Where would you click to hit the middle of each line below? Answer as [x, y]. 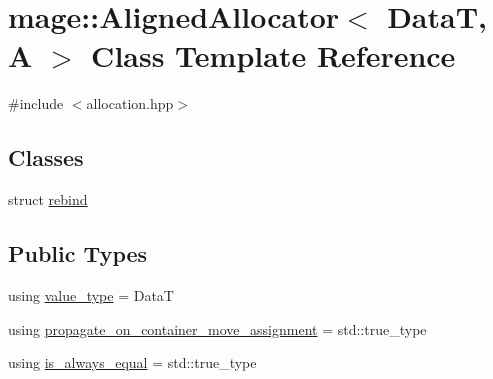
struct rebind [48, 199]
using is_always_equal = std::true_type [132, 362]
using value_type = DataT [91, 294]
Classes [46, 157]
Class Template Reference [273, 55]
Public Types [78, 253]
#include [36, 103]
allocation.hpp [130, 103]
